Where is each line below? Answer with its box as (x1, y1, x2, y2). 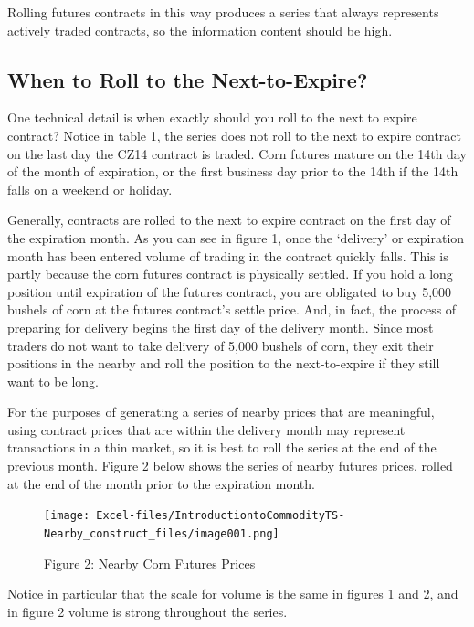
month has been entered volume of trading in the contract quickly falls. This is (7, 246, 448, 265)
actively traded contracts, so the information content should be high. (7, 20, 393, 39)
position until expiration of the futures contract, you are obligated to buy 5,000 (7, 282, 452, 301)
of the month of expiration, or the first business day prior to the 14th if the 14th (7, 162, 458, 181)
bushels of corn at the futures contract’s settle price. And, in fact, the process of (7, 300, 457, 319)
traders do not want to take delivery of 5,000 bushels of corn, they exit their (7, 335, 434, 355)
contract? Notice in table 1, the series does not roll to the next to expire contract (7, 125, 461, 144)
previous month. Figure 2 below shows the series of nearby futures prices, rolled (7, 456, 453, 475)
